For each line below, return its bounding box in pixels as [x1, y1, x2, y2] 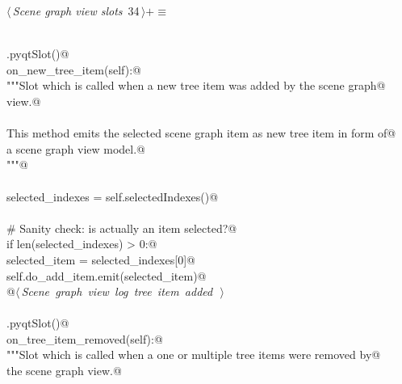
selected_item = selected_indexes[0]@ [6, 251, 195, 268]
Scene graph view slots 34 [12, 2, 140, 19]
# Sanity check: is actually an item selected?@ [6, 219, 237, 236]
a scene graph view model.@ [6, 140, 145, 157]
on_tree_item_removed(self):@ [6, 330, 163, 347]
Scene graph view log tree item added [21, 283, 213, 300]
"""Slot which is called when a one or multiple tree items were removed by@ [6, 346, 381, 363]
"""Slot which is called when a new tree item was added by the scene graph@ [6, 77, 386, 94]
